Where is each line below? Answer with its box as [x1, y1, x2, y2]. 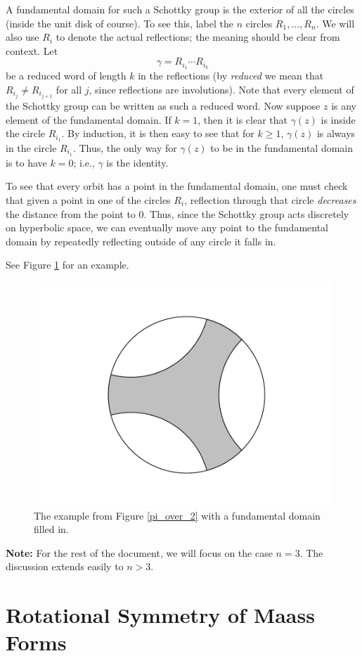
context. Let [6, 43, 58, 58]
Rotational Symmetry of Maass [6, 600, 315, 629]
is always [316, 126, 356, 141]
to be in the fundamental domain [210, 140, 354, 155]
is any [331, 98, 356, 112]
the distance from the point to [6, 206, 136, 221]
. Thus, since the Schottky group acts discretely [143, 206, 349, 221]
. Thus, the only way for [72, 140, 177, 155]
